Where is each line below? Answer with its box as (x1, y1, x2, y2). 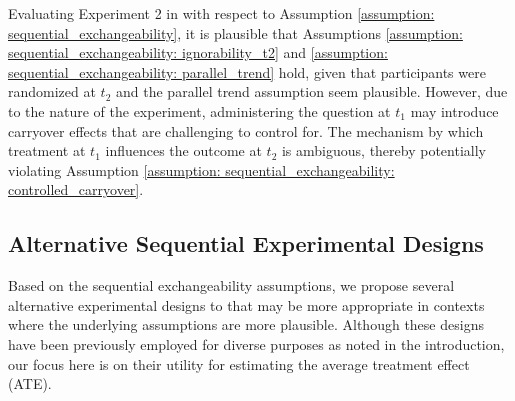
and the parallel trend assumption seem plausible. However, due (116, 81, 508, 102)
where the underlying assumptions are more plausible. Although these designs (8, 314, 484, 335)
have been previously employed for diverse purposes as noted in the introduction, (8, 333, 505, 354)
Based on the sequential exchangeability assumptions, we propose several (8, 275, 455, 296)
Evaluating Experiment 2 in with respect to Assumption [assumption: (8, 3, 435, 23)
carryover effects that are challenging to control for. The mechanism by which (8, 120, 484, 141)
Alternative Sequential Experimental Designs (8, 228, 484, 259)
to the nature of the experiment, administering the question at (8, 100, 391, 121)
